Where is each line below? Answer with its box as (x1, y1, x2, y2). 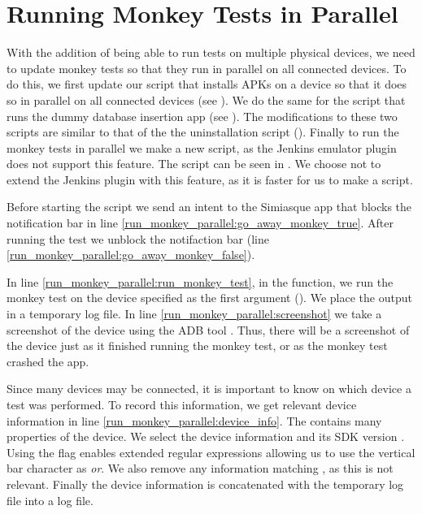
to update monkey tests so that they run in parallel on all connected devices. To (7, 59, 407, 76)
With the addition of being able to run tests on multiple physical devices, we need (7, 44, 415, 61)
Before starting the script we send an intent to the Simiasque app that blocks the (7, 198, 412, 215)
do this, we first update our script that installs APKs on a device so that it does (7, 76, 407, 93)
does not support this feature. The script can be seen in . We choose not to (7, 155, 381, 172)
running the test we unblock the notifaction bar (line (7, 230, 269, 247)
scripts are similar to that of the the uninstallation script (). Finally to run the (7, 123, 399, 140)
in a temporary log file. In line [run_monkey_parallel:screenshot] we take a (7, 305, 382, 322)
